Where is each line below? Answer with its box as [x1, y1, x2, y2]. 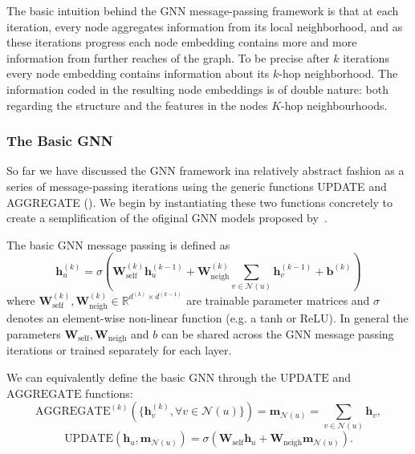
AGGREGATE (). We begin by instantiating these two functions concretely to [6, 193, 393, 210]
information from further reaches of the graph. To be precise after [6, 49, 330, 66]
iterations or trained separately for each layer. [6, 342, 232, 359]
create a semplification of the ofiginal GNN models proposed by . [6, 209, 328, 226]
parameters [6, 325, 61, 342]
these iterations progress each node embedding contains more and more [6, 34, 357, 51]
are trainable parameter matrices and [186, 291, 370, 308]
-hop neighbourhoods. [281, 96, 388, 113]
